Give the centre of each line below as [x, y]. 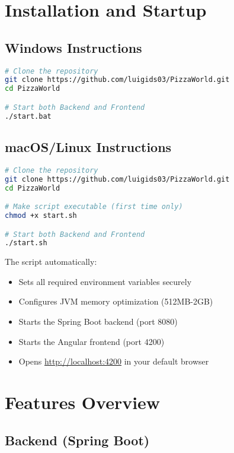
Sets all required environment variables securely [105, 281]
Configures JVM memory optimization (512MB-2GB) [116, 301]
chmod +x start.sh [41, 215]
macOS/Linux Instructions [88, 147]
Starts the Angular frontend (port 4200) [92, 341]
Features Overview [83, 402]
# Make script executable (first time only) [94, 207]
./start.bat [28, 116]
